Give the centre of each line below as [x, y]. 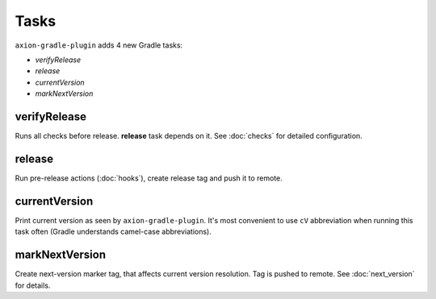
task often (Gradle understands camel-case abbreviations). [113, 232]
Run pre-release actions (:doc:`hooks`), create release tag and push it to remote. [149, 178]
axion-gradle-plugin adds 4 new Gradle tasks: [99, 45]
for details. [33, 285]
